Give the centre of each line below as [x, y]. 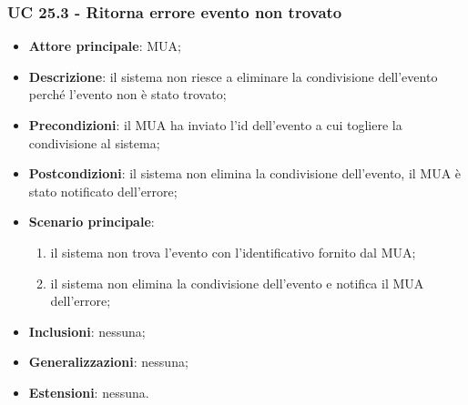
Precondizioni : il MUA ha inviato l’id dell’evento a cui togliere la [215, 125]
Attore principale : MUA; [105, 46]
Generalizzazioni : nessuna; [108, 362]
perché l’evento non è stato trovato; [127, 94]
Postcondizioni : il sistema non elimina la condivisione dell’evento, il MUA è [245, 173]
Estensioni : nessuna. [89, 392]
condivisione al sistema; [94, 142]
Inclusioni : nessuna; [87, 331]
